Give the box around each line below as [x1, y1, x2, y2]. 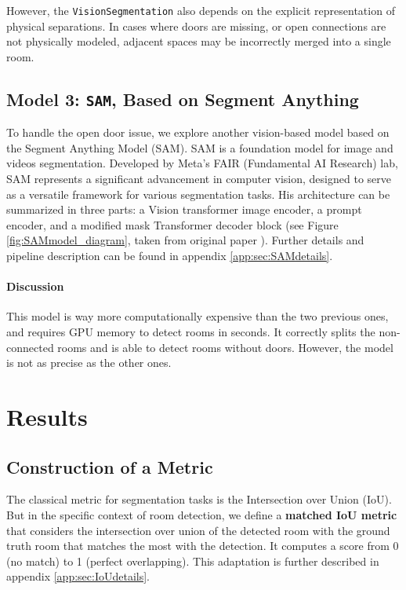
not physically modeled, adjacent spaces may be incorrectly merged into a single [6, 33, 391, 49]
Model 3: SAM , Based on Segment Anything [6, 86, 359, 111]
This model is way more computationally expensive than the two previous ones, [6, 308, 389, 324]
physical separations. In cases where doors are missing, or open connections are [6, 17, 386, 34]
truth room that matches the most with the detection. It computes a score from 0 [6, 537, 399, 554]
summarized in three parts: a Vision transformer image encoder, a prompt [6, 201, 362, 218]
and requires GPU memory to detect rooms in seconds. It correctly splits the [6, 323, 375, 339]
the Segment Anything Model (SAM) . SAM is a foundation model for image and [6, 139, 393, 156]
